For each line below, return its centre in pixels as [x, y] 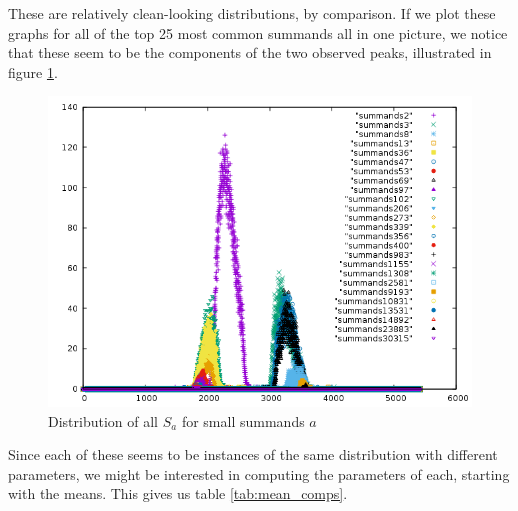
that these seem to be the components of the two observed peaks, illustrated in [250, 52]
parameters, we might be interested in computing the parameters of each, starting [259, 473]
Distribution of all [103, 420]
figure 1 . [33, 71]
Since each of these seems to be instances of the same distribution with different [253, 454]
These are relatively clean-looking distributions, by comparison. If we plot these [252, 13]
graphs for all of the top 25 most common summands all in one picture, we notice [258, 32]
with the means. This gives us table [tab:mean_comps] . [178, 493]
